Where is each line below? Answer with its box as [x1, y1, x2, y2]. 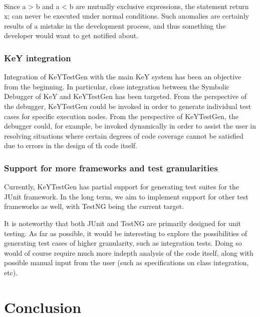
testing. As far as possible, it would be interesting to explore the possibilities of [4, 228, 247, 238]
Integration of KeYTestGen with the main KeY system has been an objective [4, 71, 241, 82]
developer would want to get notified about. [4, 30, 139, 41]
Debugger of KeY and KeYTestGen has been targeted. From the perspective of [4, 91, 247, 101]
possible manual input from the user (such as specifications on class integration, [4, 257, 249, 268]
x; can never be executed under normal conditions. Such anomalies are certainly [4, 11, 249, 21]
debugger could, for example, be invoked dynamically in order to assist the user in [4, 121, 256, 131]
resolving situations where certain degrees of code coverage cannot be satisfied [4, 130, 243, 141]
